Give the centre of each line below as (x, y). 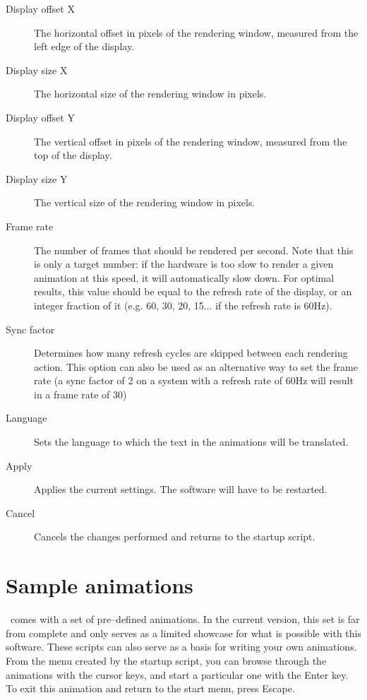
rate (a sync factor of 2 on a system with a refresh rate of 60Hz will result (194, 380)
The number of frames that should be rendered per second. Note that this (194, 250)
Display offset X (40, 8)
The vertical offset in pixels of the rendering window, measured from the (191, 141)
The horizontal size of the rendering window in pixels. (150, 94)
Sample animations (100, 585)
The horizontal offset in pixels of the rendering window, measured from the (196, 32)
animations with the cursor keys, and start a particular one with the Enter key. (177, 674)
